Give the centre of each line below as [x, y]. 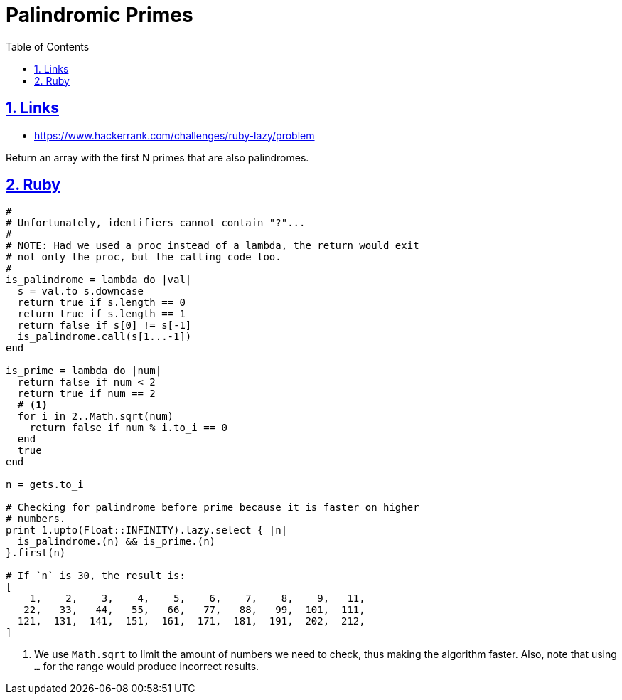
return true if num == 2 [86, 394]
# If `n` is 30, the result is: [96, 576]
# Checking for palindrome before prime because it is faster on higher [213, 508]
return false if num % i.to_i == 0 [128, 428]
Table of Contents [48, 46]
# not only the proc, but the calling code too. [144, 257]
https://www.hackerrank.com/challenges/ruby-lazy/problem [175, 135]
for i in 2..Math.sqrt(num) [96, 417]
